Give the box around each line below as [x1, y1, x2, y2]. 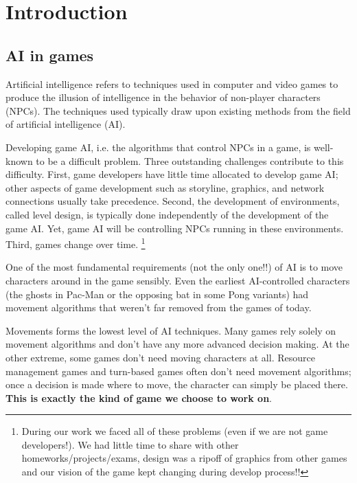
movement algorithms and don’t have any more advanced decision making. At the [5, 337, 349, 351]
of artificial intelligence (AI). [5, 117, 126, 131]
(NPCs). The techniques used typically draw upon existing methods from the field [5, 103, 351, 117]
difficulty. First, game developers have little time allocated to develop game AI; [5, 167, 338, 181]
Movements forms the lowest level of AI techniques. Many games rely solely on [5, 323, 336, 337]
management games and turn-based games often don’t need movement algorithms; [5, 363, 352, 378]
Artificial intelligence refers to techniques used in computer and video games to [5, 76, 338, 91]
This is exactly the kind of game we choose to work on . [5, 390, 272, 405]
